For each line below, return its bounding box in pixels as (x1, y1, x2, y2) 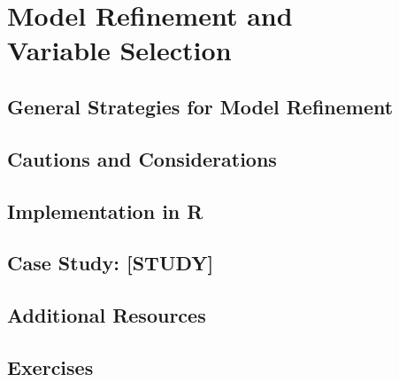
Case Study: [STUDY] (7, 249, 214, 277)
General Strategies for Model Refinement (7, 92, 394, 120)
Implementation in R (7, 197, 203, 224)
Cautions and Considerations (7, 144, 277, 172)
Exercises (7, 353, 94, 380)
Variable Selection (7, 32, 232, 68)
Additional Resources (7, 301, 206, 329)
